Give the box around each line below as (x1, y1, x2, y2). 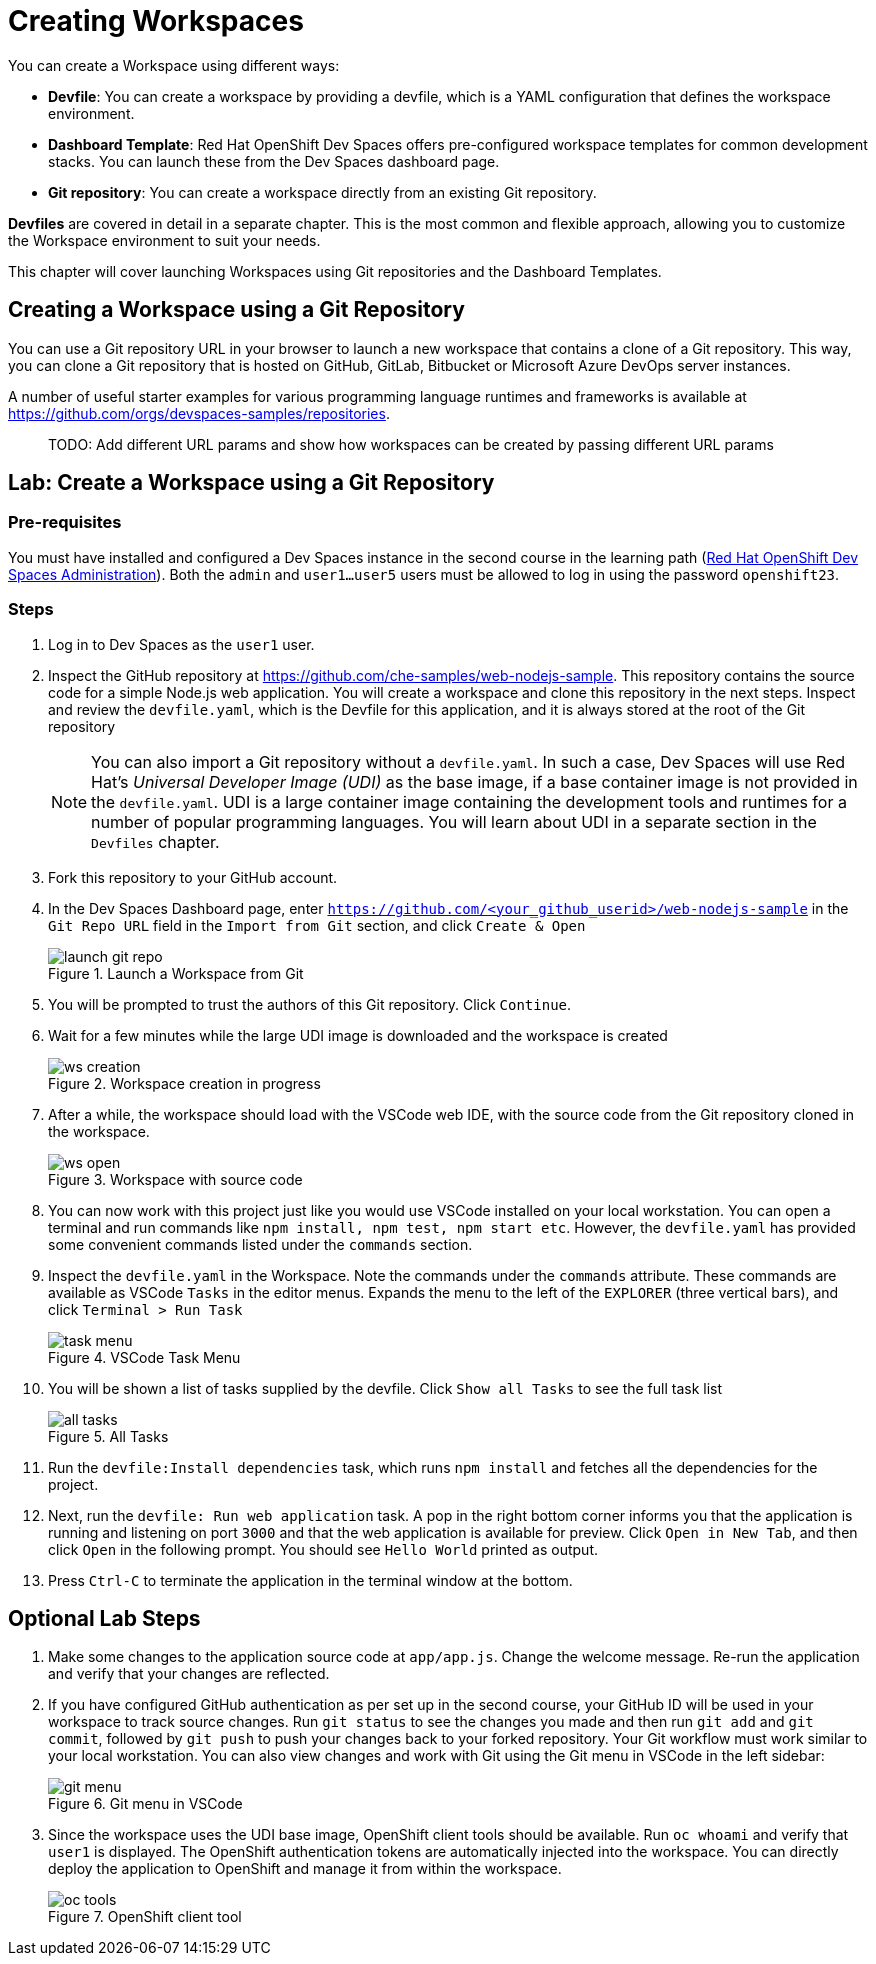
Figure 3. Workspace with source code (48, 1170, 303, 1188)
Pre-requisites (8, 512, 122, 533)
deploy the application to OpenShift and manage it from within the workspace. (48, 1860, 562, 1878)
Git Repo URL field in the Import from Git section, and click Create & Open (48, 916, 586, 934)
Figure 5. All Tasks (48, 1427, 169, 1445)
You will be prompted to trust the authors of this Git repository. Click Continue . (48, 995, 572, 1013)
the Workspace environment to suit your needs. (8, 231, 321, 249)
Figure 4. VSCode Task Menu (48, 1348, 241, 1366)
